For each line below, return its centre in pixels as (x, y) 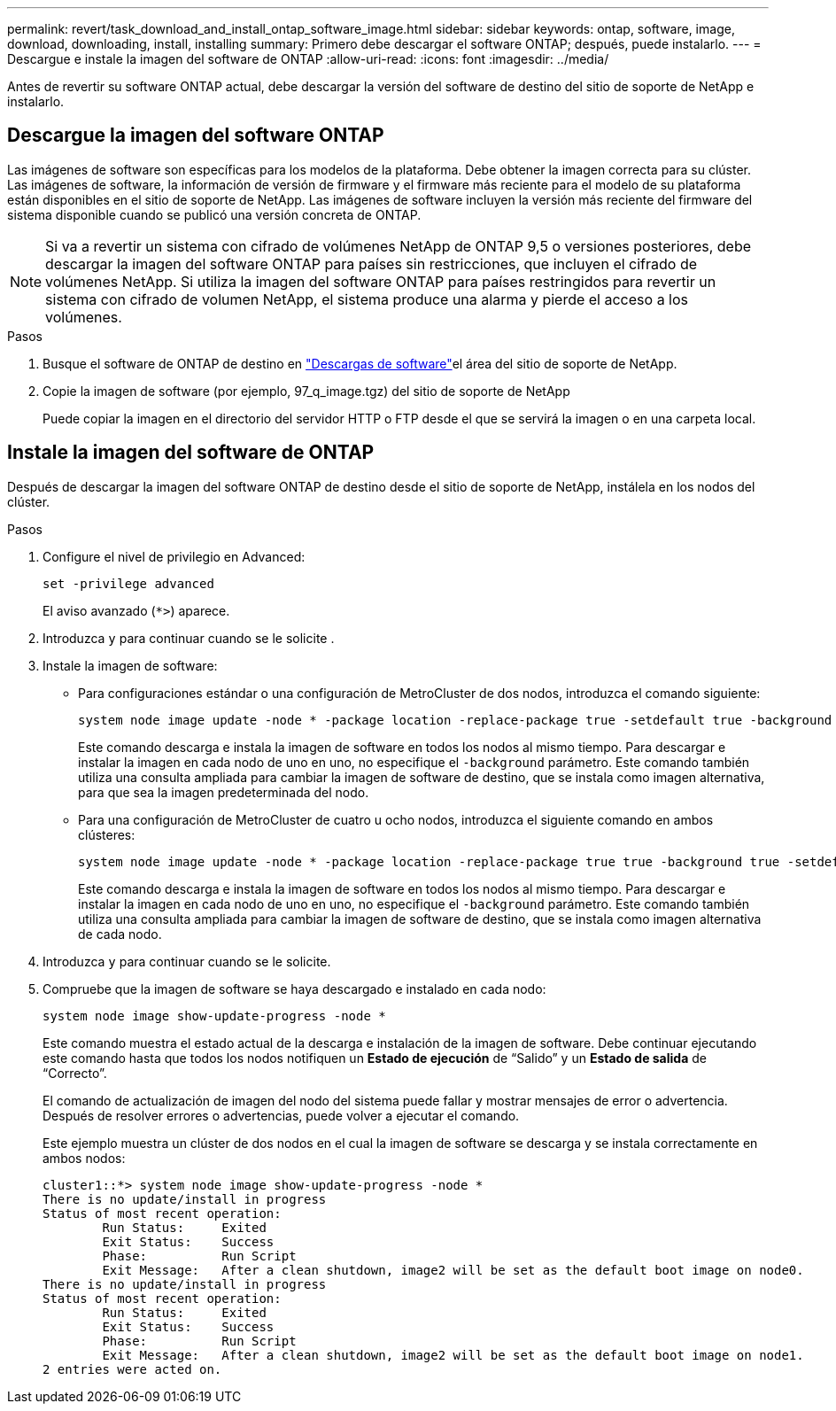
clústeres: (107, 834)
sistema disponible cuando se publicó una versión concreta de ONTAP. (214, 214)
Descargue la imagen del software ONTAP (196, 136)
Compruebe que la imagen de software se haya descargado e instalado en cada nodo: (294, 988)
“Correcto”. (75, 1073)
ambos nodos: (84, 1158)
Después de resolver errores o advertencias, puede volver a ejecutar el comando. (281, 1115)
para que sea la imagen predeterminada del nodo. (224, 792)
